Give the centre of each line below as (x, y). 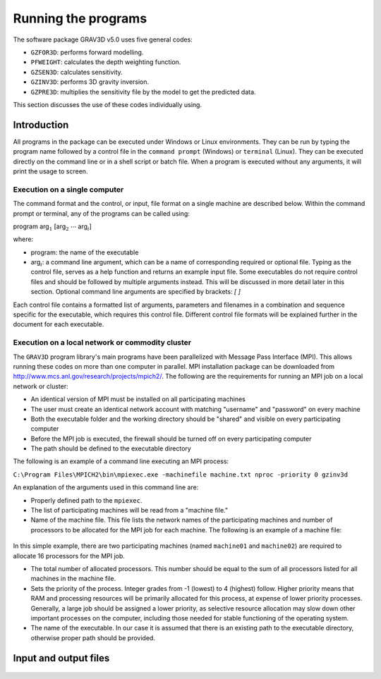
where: (23, 239)
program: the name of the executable (85, 252)
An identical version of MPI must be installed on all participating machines (138, 399)
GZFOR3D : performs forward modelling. (87, 52)
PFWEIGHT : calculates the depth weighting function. (106, 62)
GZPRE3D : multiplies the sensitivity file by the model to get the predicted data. (144, 92)
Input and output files (61, 658)
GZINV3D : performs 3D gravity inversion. (90, 82)
